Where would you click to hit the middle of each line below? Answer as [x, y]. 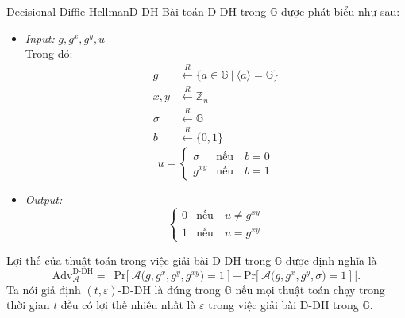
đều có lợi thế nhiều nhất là [128, 305]
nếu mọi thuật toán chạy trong [310, 289]
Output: [44, 199]
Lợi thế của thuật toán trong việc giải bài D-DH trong [139, 260]
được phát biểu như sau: [341, 11]
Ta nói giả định [44, 289]
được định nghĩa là [331, 260]
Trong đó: [49, 54]
